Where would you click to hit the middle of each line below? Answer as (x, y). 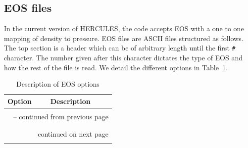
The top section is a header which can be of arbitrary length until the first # (120, 48)
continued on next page (73, 134)
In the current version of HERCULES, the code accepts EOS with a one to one (124, 28)
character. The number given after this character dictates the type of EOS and (124, 58)
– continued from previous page (61, 116)
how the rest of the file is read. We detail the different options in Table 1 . (116, 67)
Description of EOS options (58, 84)
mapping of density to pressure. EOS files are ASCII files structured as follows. (124, 38)
